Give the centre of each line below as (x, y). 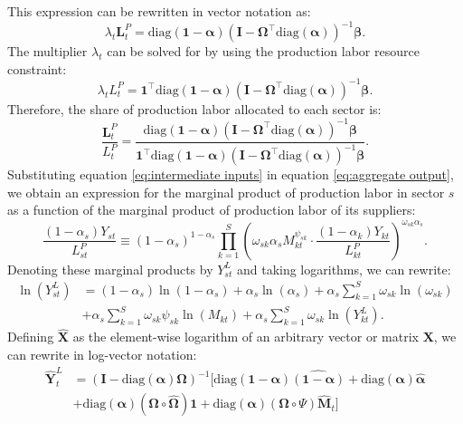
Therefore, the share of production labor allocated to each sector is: (194, 108)
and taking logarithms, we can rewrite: (344, 269)
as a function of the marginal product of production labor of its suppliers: (212, 210)
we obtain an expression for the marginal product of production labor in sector (226, 192)
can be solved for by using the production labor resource (263, 51)
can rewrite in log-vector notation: (102, 354)
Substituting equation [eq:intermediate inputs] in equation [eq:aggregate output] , (231, 174)
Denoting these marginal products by (110, 269)
